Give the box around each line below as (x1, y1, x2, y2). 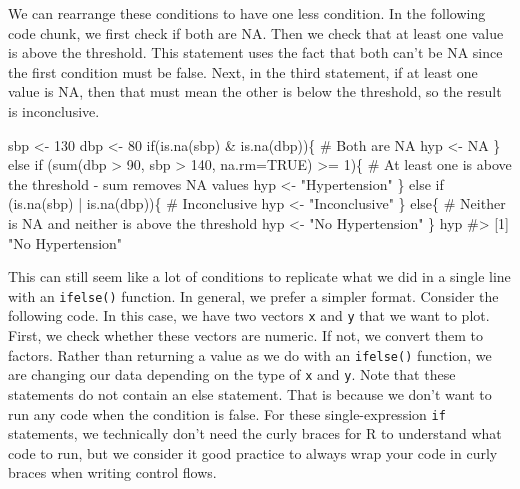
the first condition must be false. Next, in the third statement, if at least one (8, 61, 478, 82)
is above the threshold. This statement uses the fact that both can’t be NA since (8, 42, 503, 63)
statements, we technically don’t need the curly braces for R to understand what (8, 423, 502, 444)
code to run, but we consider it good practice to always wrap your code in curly (8, 442, 498, 463)
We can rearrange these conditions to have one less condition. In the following (8, 3, 486, 23)
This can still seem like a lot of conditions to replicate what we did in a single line (8, 266, 511, 287)
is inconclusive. (8, 100, 100, 121)
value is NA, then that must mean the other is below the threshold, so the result (8, 81, 502, 102)
